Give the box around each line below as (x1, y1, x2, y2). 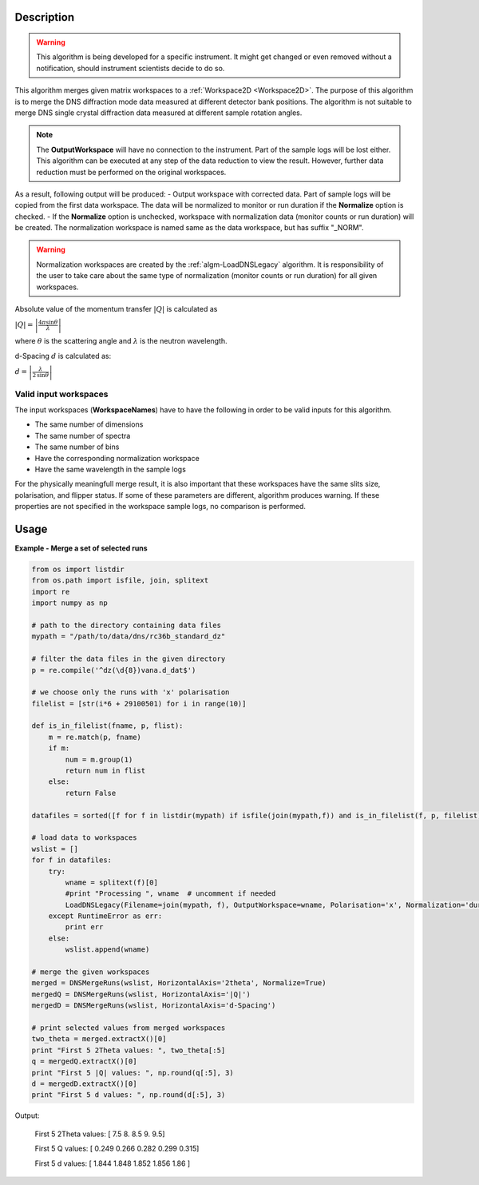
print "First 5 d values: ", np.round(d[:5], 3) (31, 1091, 226, 1100)
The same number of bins (34, 442, 120, 451)
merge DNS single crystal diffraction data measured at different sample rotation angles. (14, 108, 303, 117)
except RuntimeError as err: (48, 912, 163, 921)
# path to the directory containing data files (31, 620, 221, 630)
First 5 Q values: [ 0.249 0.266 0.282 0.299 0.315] (34, 1143, 200, 1154)
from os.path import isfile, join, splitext (31, 576, 209, 585)
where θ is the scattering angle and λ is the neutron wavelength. (14, 336, 228, 346)
